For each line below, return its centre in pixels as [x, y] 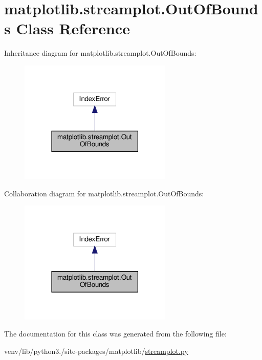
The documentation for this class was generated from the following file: [115, 334]
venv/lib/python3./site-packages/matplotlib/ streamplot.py [96, 351]
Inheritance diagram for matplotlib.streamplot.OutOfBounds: [100, 53]
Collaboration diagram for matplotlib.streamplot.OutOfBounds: [104, 193]
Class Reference [73, 28]
